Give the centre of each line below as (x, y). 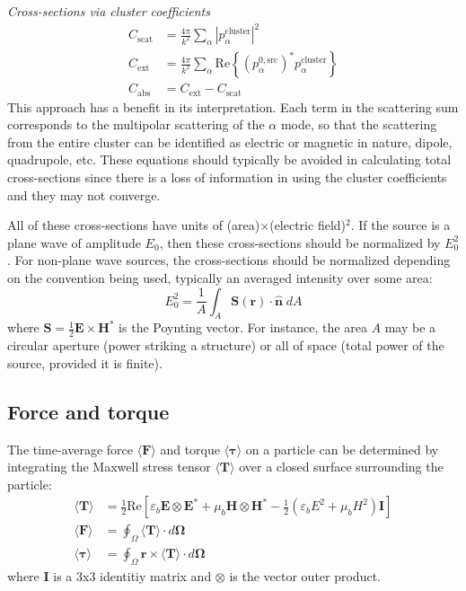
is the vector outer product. (305, 576)
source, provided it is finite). (85, 362)
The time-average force (70, 449)
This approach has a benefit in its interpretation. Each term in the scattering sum (233, 106)
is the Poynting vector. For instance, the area (243, 327)
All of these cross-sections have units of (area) (134, 225)
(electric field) (308, 225)
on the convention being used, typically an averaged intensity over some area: (220, 277)
